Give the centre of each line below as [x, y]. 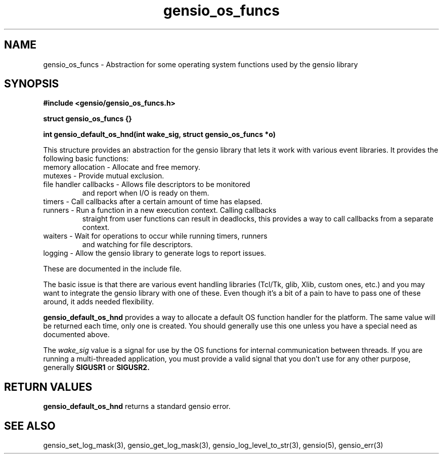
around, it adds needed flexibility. [99, 302]
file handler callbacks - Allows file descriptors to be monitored [147, 185]
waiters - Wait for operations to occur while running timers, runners [155, 236]
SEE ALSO [30, 426]
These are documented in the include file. [113, 269]
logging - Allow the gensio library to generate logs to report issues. [155, 253]
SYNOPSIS [32, 84]
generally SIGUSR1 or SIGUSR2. [96, 368]
